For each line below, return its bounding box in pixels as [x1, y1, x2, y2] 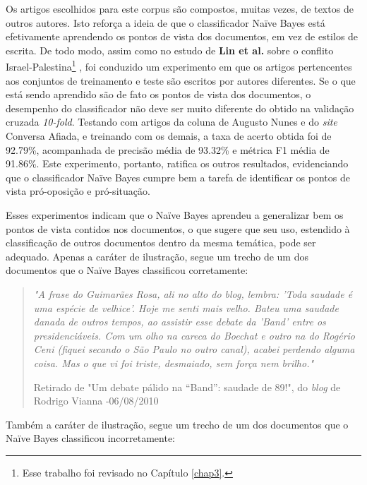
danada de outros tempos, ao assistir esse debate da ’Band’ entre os [33, 314, 326, 329]
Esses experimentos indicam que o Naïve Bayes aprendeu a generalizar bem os [6, 207, 344, 222]
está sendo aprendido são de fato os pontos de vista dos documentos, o [6, 87, 311, 102]
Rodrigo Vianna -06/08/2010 [33, 393, 159, 408]
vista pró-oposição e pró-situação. [6, 184, 150, 198]
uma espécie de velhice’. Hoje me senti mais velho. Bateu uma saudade [33, 300, 339, 315]
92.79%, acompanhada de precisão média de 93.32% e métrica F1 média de [6, 142, 330, 157]
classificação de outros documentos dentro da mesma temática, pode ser [6, 235, 316, 250]
